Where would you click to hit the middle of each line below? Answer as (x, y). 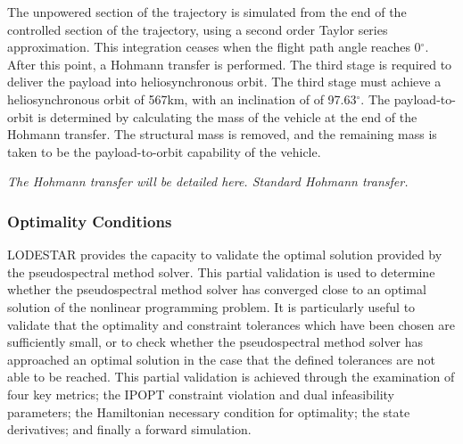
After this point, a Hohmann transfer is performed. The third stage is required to (230, 64)
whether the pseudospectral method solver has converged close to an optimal (217, 289)
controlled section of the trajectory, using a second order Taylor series (198, 29)
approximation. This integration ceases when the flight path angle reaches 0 (214, 47)
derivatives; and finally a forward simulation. (129, 429)
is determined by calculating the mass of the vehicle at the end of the (227, 116)
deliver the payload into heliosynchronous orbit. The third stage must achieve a (224, 82)
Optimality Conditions (90, 221)
